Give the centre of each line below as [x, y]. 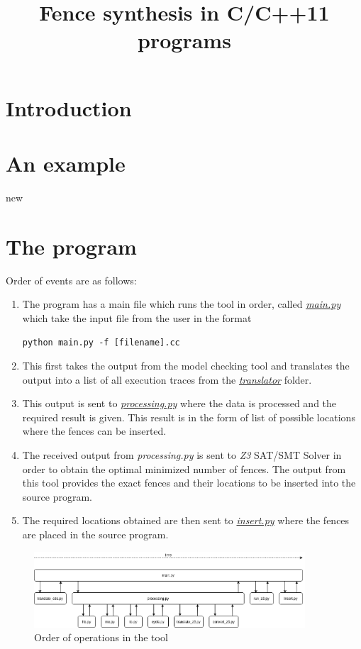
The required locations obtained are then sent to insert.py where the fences [186, 520]
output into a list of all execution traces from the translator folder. [167, 379]
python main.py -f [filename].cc [101, 343]
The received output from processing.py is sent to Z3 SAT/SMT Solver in [182, 455]
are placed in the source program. [95, 534]
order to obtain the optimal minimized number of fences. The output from [184, 468]
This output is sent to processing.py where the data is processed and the [179, 403]
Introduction [69, 107]
